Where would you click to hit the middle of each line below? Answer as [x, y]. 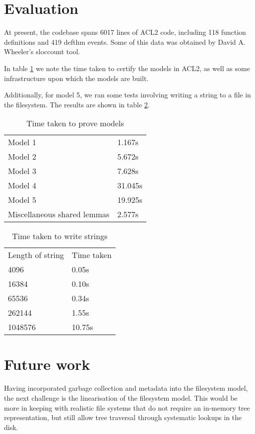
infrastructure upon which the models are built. [76, 78]
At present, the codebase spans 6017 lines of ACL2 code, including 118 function [125, 32]
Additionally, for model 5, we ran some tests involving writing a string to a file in [127, 95]
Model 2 [22, 157]
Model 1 [22, 142]
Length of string [36, 255]
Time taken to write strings [60, 236]
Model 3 [22, 171]
